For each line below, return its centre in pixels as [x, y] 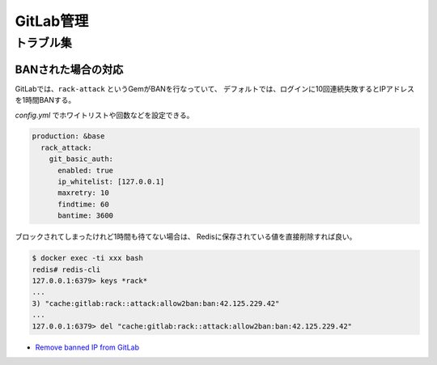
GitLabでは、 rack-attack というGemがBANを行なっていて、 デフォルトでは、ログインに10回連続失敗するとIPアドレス [215, 88]
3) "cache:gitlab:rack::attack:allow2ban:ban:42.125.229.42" [156, 303]
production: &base [68, 136]
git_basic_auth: [81, 159]
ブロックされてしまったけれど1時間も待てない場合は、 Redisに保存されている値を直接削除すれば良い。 [186, 237]
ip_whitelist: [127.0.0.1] [111, 182]
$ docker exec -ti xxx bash [87, 258]
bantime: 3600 [85, 216]
